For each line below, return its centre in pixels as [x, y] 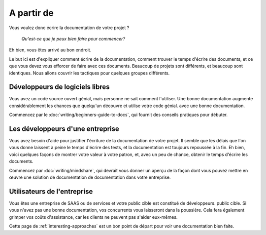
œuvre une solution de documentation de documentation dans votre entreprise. [90, 177]
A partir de [31, 13]
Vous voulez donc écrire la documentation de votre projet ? [69, 28]
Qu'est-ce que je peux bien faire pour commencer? [73, 39]
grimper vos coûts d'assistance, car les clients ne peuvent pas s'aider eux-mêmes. [93, 217]
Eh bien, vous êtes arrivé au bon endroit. [50, 50]
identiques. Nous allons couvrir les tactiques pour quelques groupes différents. [89, 73]
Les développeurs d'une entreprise [64, 129]
